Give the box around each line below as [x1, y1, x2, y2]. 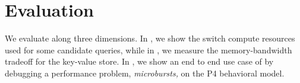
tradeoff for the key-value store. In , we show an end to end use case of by [5, 55, 274, 68]
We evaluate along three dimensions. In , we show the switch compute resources [5, 32, 295, 44]
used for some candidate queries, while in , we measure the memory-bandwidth [5, 43, 292, 56]
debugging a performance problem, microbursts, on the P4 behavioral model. [5, 66, 285, 79]
